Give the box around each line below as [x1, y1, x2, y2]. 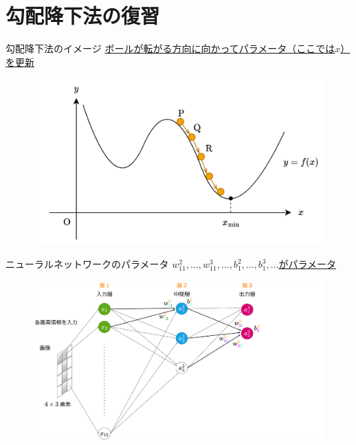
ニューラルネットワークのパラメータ [5, 257, 169, 271]
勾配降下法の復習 [5, 1, 160, 30]
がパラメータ [278, 257, 336, 271]
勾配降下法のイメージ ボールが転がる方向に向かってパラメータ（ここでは [5, 41, 335, 56]
